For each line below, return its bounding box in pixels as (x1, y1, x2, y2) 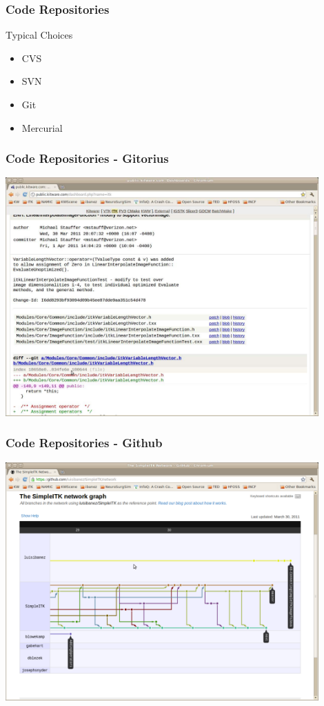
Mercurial (21, 120, 63, 135)
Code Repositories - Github (6, 434, 163, 451)
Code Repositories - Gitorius (6, 150, 169, 167)
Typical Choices (6, 28, 73, 42)
